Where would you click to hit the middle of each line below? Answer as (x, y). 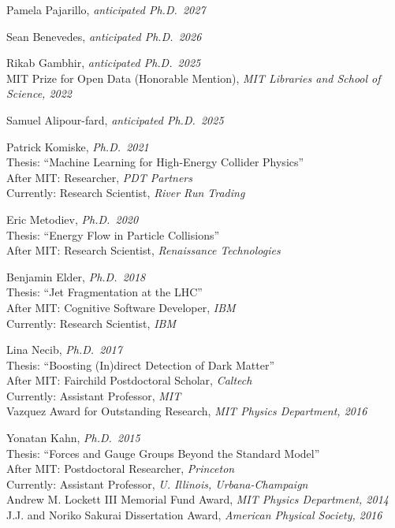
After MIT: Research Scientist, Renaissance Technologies (143, 250)
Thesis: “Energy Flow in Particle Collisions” (113, 234)
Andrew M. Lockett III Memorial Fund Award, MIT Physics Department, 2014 (197, 499)
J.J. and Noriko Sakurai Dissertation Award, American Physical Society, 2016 (194, 515)
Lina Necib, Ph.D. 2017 (64, 350)
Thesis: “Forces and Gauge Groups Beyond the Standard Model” (163, 453)
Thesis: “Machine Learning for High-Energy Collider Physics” (155, 162)
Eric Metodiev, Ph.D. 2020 (73, 219)
